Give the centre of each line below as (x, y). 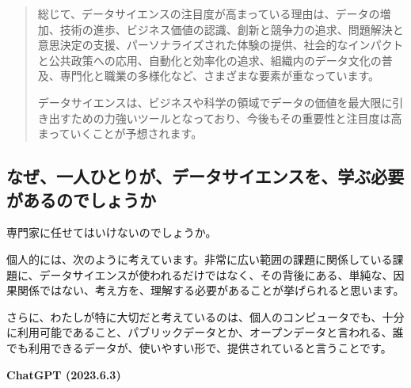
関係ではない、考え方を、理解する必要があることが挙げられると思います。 (211, 290)
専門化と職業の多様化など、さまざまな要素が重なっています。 (219, 76)
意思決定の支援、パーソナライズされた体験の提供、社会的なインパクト (221, 45)
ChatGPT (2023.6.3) (64, 374)
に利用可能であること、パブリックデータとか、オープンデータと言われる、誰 (205, 332)
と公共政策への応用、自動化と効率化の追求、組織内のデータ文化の (209, 60)
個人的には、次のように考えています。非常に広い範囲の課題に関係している (200, 259)
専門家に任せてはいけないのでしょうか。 (112, 232)
